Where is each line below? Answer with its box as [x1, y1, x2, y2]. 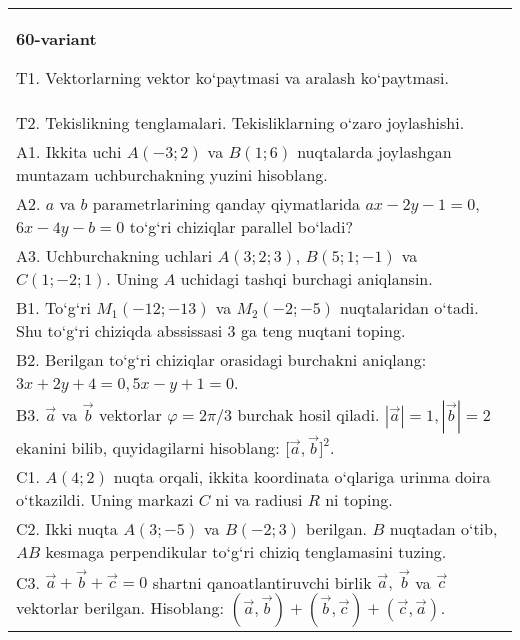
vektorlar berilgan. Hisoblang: [16, 596, 224, 620]
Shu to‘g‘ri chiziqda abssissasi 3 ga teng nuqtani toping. [16, 319, 406, 342]
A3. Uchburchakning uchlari [16, 244, 213, 267]
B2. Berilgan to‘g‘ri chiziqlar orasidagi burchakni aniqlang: [16, 348, 427, 371]
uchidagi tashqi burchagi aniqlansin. [180, 267, 433, 290]
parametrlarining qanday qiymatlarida [92, 192, 361, 215]
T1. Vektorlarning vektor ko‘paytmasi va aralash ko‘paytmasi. [16, 66, 449, 89]
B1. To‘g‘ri [16, 296, 91, 319]
